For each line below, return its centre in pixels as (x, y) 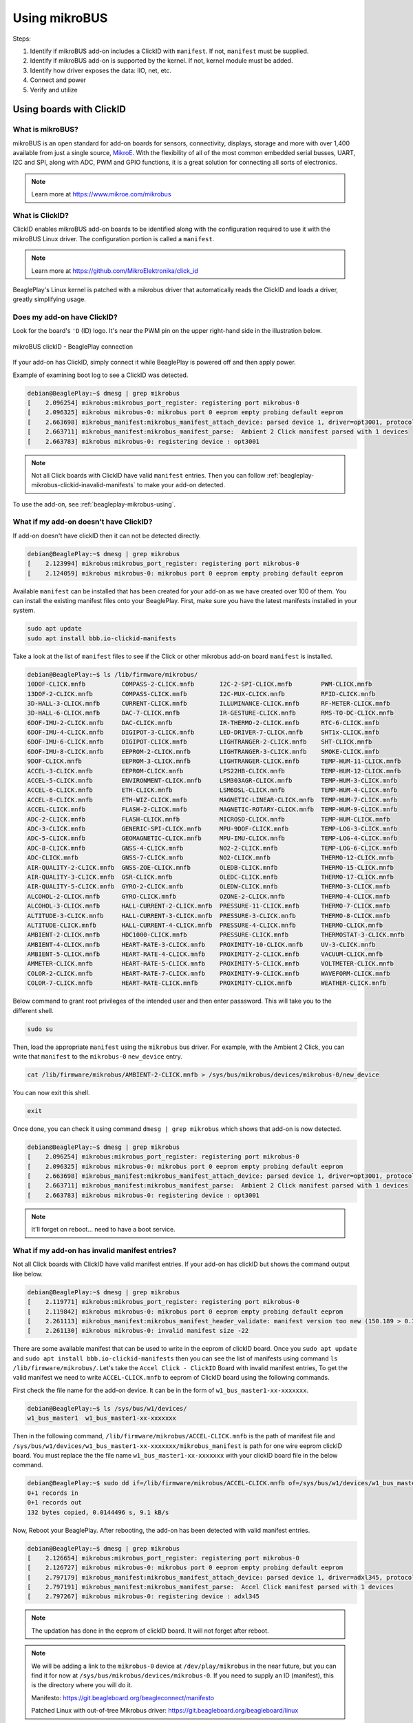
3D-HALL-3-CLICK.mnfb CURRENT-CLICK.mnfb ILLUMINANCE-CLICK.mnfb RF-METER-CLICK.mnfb (209, 703)
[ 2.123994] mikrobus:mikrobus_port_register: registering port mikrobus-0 (163, 564)
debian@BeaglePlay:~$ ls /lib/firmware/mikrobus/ (113, 674)
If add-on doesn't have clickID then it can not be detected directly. (107, 536)
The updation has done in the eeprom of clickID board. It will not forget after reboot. (150, 1631)
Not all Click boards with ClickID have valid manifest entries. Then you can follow (148, 475)
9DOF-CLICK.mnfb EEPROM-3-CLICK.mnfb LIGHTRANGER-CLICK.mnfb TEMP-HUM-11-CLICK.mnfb (214, 761)
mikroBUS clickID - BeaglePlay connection (73, 346)
